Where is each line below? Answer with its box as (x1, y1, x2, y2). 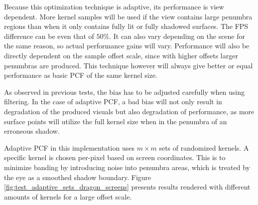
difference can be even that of (4, 30, 94, 41)
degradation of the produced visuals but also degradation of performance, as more (4, 106, 255, 116)
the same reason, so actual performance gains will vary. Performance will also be (4, 40, 250, 51)
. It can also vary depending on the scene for (109, 30, 246, 41)
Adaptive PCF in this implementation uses (4, 142, 134, 153)
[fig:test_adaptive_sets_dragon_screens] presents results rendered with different (4, 182, 251, 192)
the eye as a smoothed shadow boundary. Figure (4, 172, 151, 182)
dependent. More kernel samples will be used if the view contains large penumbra (4, 11, 253, 21)
